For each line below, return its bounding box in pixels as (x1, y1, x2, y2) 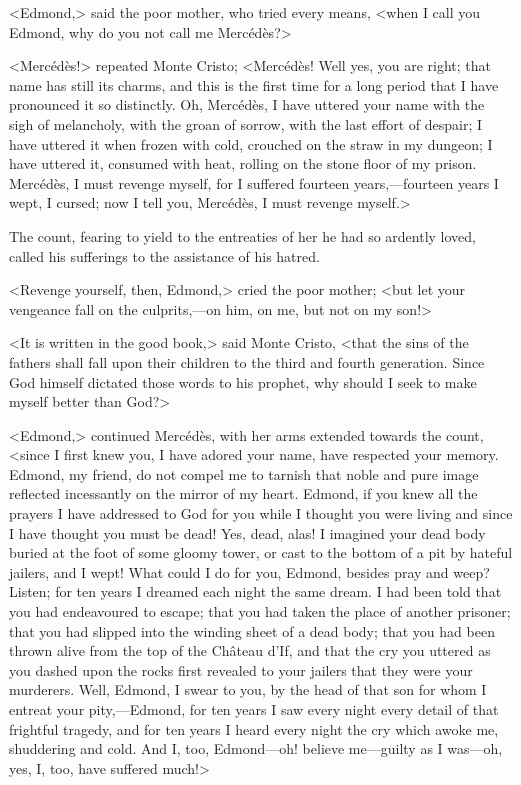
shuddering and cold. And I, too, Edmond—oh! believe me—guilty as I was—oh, (9, 738, 503, 759)
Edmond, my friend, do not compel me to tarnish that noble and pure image (9, 463, 479, 484)
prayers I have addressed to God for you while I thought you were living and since (9, 503, 513, 524)
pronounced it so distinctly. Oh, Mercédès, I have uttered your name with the (9, 94, 485, 115)
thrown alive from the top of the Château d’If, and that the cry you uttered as (9, 640, 491, 661)
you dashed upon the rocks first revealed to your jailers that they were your (9, 659, 473, 680)
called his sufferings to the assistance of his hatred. (9, 245, 320, 266)
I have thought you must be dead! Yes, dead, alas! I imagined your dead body (9, 522, 486, 543)
